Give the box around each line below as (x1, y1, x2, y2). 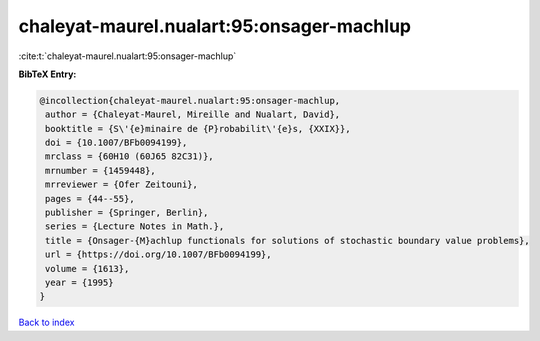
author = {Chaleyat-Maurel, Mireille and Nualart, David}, (45, 109, 341, 120)
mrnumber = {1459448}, (45, 165, 157, 176)
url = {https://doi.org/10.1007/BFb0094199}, (45, 249, 272, 260)
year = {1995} (45, 277, 114, 288)
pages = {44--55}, (45, 193, 135, 204)
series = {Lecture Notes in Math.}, (45, 221, 225, 232)
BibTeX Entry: (18, 68, 77, 80)
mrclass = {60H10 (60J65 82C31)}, (45, 151, 214, 162)
